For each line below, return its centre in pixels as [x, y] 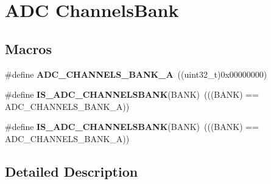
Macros [28, 48]
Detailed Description [72, 171]
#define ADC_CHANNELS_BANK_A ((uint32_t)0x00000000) [136, 74]
